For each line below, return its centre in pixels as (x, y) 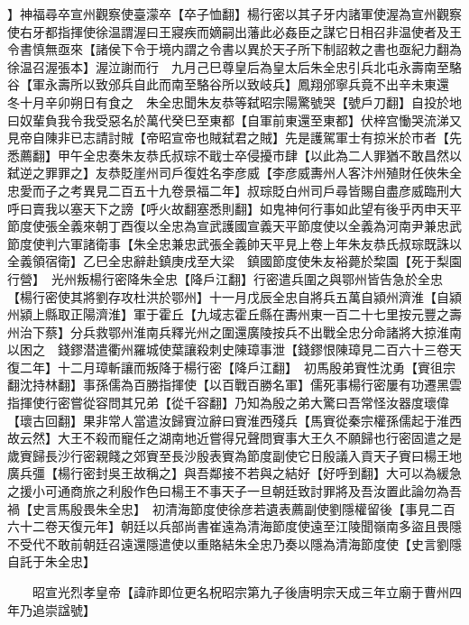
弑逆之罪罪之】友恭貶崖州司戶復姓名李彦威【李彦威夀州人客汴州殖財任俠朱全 (234, 173)
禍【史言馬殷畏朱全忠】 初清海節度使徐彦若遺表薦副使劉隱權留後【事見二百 (231, 508)
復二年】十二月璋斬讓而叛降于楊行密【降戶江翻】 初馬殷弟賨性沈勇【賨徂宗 (231, 367)
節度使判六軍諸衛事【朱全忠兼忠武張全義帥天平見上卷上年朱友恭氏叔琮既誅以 (234, 243)
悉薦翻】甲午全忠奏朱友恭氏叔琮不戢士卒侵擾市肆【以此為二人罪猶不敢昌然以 (234, 155)
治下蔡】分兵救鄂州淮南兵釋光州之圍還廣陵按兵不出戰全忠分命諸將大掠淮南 (240, 331)
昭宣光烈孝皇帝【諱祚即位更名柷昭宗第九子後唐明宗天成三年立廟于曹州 (240, 592)
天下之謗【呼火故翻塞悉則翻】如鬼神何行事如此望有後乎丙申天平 (272, 208)
